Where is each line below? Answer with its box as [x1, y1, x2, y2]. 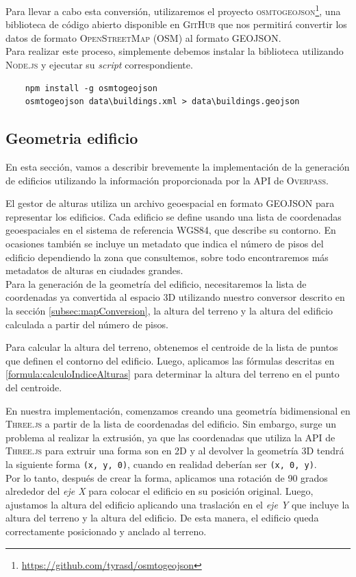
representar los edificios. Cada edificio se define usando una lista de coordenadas [5, 209, 342, 223]
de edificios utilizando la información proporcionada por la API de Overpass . [5, 173, 329, 187]
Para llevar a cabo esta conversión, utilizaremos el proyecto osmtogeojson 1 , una [5, 2, 341, 18]
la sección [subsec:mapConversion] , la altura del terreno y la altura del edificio [5, 303, 333, 317]
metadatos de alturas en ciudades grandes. [5, 263, 183, 278]
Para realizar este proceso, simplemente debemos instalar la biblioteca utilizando [5, 44, 344, 58]
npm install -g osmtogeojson [25, 83, 157, 93]
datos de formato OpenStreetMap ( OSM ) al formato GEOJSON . [5, 30, 281, 45]
